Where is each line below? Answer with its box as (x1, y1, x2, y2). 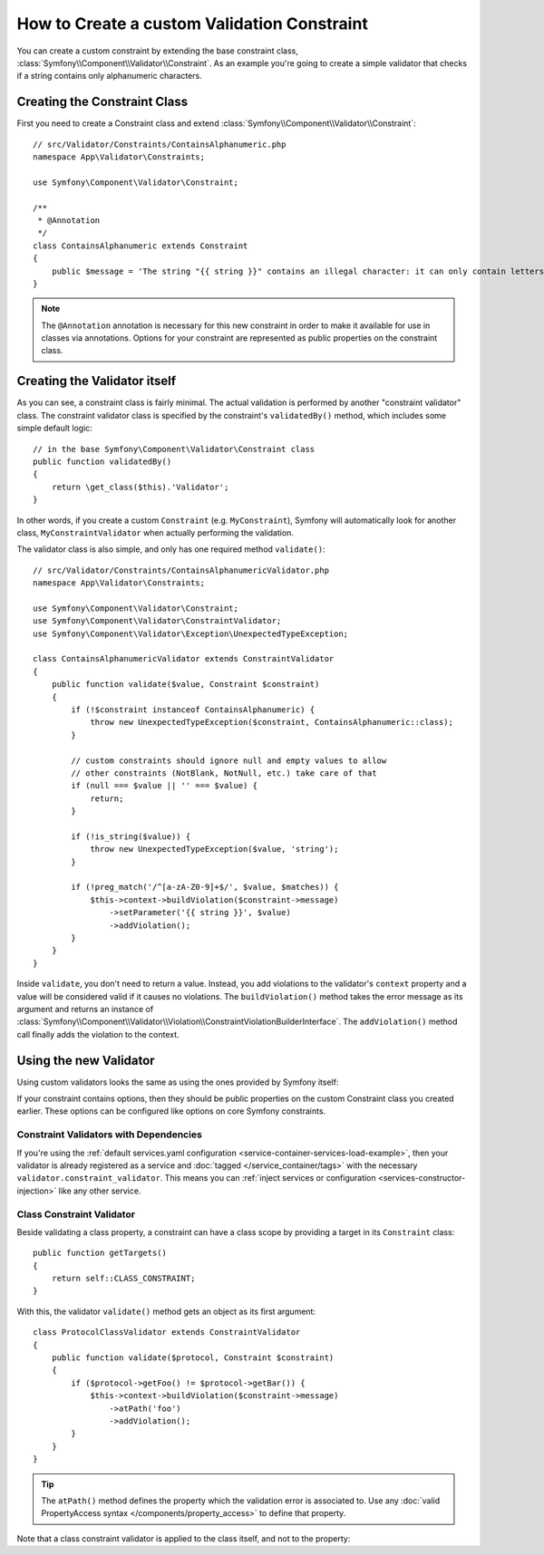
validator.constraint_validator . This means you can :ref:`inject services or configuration (16, 1173, 376, 1183)
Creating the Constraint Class (16, 94, 189, 110)
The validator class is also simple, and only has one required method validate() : (16, 544, 325, 555)
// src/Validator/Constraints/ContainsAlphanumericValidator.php (33, 565, 330, 575)
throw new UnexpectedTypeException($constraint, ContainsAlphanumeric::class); (90, 717, 453, 728)
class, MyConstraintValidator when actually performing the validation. (16, 526, 295, 538)
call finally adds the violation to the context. (16, 1029, 180, 1039)
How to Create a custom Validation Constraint (16, 14, 369, 34)
